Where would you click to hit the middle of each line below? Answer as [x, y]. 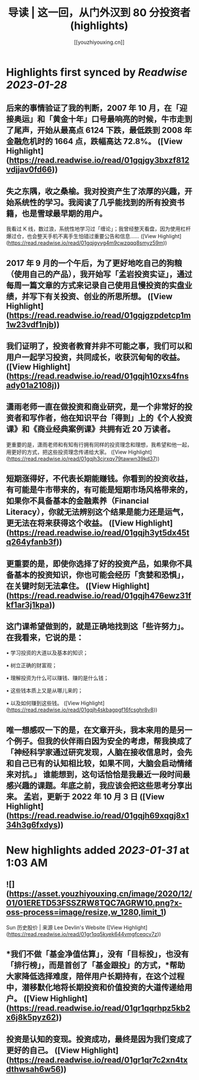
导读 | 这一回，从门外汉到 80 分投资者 [99, 13]
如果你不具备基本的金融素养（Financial [78, 501]
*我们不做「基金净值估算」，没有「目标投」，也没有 [97, 954]
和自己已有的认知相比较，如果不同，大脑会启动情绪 [99, 763]
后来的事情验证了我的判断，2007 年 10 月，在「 [93, 108]
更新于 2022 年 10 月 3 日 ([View [105, 797]
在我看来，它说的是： [45, 637]
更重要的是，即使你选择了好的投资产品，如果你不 [95, 564]
